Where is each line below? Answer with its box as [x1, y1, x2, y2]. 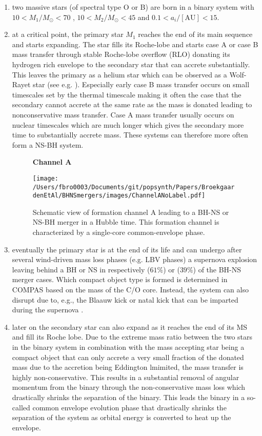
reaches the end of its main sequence [138, 29, 253, 39]
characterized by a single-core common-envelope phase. [32, 227, 205, 237]
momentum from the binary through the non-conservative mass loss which [12, 382, 246, 392]
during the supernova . [12, 304, 84, 315]
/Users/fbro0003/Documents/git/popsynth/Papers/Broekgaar [32, 183, 235, 191]
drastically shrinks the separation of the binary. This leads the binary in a [12, 391, 245, 402]
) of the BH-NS [193, 264, 241, 274]
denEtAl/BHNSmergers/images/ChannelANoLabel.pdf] [32, 192, 206, 200]
